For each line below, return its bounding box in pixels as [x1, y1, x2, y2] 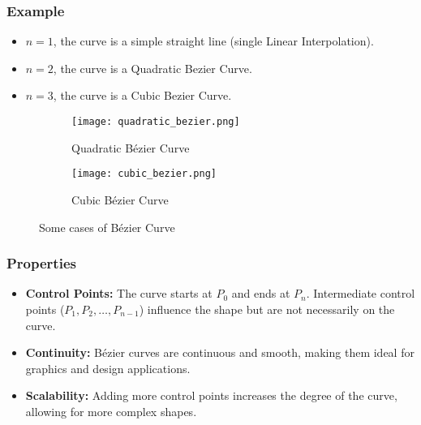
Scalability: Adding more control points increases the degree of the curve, [25, 387, 397, 404]
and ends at [231, 285, 290, 302]
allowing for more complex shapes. [25, 402, 197, 419]
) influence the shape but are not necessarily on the [139, 300, 395, 317]
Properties [6, 253, 76, 273]
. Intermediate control [306, 285, 415, 302]
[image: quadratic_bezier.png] [71, 116, 240, 127]
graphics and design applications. [25, 359, 191, 376]
